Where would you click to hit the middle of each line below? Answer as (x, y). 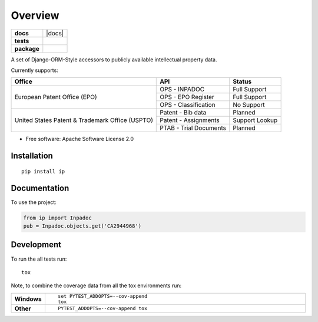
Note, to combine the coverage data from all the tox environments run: (96, 285)
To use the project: (34, 202)
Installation (32, 156)
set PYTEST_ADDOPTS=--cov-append (102, 296)
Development (36, 245)
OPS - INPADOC (182, 90)
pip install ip (43, 171)
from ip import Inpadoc (58, 218)
